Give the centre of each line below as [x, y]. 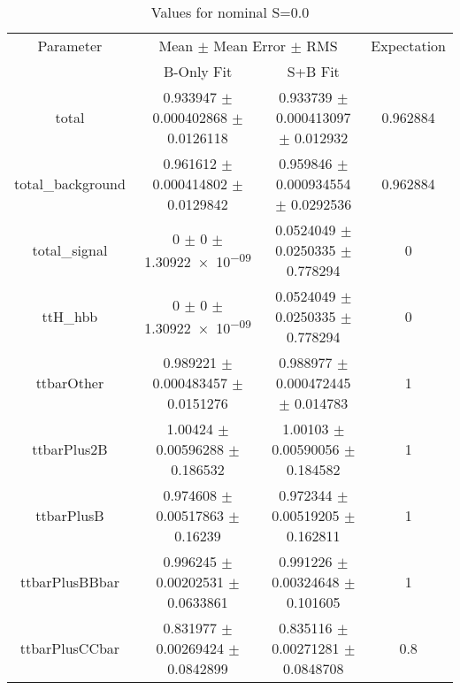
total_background [70, 184]
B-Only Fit [198, 71]
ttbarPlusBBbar [69, 582]
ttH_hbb [70, 316]
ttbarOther [70, 383]
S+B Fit [313, 71]
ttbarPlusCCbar [70, 648]
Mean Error [250, 46]
